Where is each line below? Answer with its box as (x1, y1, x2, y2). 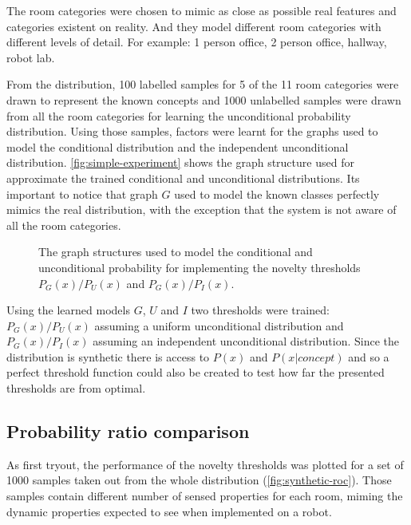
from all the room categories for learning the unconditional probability (6, 107, 351, 124)
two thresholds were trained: (191, 302, 330, 318)
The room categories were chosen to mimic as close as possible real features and (6, 2, 397, 18)
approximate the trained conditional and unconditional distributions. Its (6, 169, 360, 186)
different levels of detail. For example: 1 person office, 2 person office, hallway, (6, 34, 387, 50)
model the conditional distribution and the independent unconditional (6, 138, 349, 155)
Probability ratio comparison (6, 419, 250, 444)
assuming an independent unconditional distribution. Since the (93, 333, 400, 349)
